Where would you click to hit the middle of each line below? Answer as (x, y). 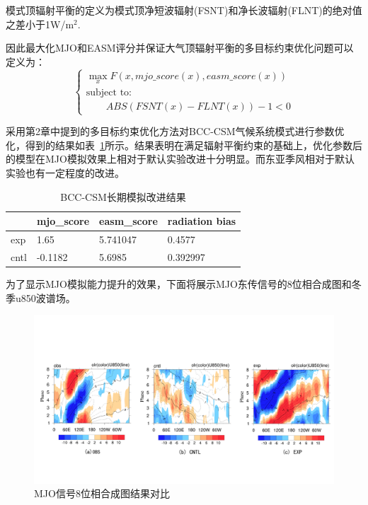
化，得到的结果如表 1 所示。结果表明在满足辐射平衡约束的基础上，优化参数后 (184, 145)
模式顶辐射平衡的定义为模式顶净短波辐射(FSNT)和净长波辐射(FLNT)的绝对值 (184, 10)
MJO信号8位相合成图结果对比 (102, 493)
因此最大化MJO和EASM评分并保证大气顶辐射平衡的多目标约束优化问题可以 (180, 48)
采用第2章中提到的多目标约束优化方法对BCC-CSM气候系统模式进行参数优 (175, 131)
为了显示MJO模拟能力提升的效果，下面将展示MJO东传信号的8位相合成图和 (179, 283)
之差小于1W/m (40, 24)
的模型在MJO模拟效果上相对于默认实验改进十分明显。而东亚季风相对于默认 (180, 159)
